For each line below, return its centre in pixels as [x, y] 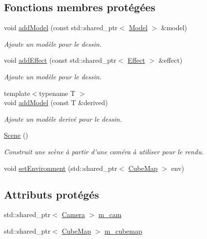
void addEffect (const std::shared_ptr [60, 60]
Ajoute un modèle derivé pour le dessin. [63, 119]
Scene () [16, 135]
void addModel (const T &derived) [56, 102]
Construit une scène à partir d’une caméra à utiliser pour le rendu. [104, 151]
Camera [73, 214]
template [17, 93]
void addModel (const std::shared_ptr [61, 28]
